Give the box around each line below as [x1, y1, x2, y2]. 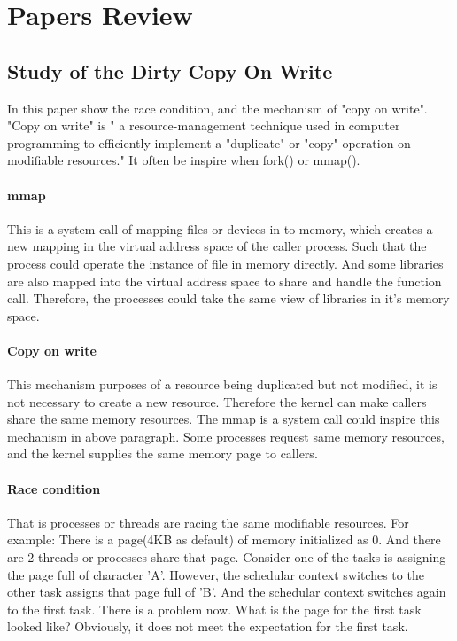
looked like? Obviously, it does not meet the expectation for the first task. [7, 617, 408, 636]
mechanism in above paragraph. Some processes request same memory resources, [7, 426, 445, 445]
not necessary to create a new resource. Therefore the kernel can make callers [7, 392, 427, 410]
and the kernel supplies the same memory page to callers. [7, 444, 318, 463]
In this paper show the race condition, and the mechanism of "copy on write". [7, 98, 428, 117]
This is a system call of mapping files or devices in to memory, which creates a [7, 219, 433, 238]
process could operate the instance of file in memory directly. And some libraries [7, 254, 444, 272]
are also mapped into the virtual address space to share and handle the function [7, 271, 442, 290]
